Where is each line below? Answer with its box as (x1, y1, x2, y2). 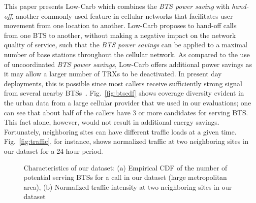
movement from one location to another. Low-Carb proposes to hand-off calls (4, 20, 237, 31)
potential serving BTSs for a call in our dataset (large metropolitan (24, 172, 227, 182)
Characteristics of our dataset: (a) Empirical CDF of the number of (24, 162, 227, 172)
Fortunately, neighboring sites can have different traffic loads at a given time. (4, 126, 237, 136)
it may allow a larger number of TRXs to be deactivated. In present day (4, 68, 222, 79)
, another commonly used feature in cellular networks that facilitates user (11, 10, 233, 21)
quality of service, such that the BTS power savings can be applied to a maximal (4, 39, 248, 50)
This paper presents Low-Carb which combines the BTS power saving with (4, 1, 230, 11)
